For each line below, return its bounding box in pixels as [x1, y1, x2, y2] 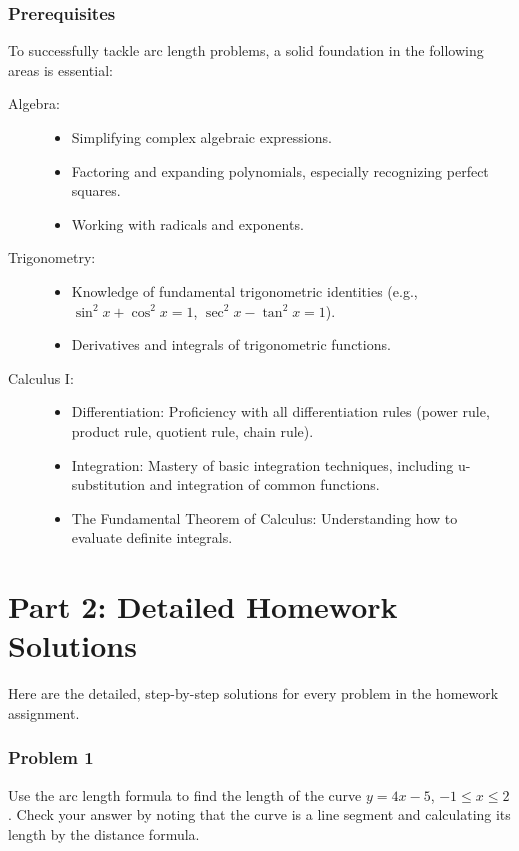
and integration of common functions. [149, 474, 380, 495]
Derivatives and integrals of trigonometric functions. [71, 334, 391, 355]
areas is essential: [8, 59, 113, 80]
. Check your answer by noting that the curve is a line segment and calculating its [8, 804, 511, 825]
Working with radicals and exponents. [71, 213, 304, 234]
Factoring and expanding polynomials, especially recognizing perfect [71, 160, 489, 181]
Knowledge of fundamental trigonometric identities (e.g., [71, 280, 418, 301]
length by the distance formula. [8, 823, 200, 844]
